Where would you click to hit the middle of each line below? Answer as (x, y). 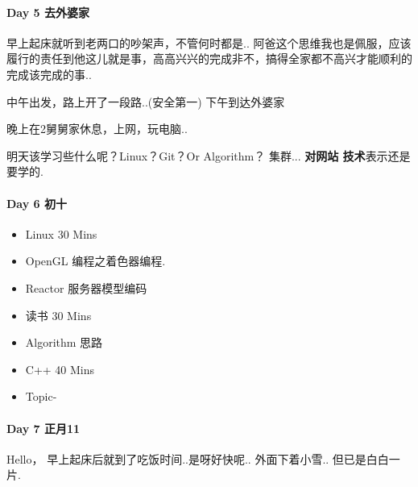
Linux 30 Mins (61, 233)
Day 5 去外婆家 (48, 12)
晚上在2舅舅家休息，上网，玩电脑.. (97, 129)
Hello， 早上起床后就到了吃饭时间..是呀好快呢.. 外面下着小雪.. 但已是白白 (198, 458)
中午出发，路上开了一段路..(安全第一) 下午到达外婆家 (146, 101)
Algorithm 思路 (64, 342)
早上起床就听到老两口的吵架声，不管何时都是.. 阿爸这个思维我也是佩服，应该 (209, 42)
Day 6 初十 (37, 203)
